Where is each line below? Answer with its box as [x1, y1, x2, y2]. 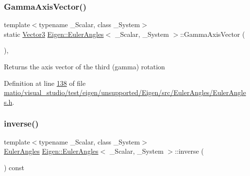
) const [4, 162, 25, 172]
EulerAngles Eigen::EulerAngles [4, 146, 99, 156]
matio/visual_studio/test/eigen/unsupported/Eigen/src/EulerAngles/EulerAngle [4, 87, 246, 97]
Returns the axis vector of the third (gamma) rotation [4, 62, 165, 71]
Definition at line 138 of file [4, 78, 86, 88]
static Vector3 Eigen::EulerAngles [4, 29, 104, 39]
